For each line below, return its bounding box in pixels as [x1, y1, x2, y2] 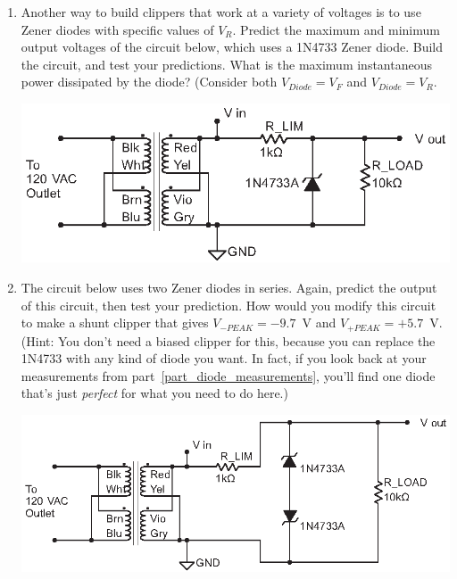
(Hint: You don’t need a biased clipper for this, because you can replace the [21, 331, 436, 350]
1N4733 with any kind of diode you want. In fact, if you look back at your [21, 349, 427, 368]
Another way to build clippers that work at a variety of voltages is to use [21, 3, 421, 21]
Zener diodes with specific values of [21, 20, 214, 38]
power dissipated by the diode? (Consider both [21, 72, 278, 91]
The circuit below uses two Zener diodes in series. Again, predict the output [21, 278, 437, 297]
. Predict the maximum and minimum [232, 20, 440, 38]
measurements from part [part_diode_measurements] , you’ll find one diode [21, 366, 436, 385]
